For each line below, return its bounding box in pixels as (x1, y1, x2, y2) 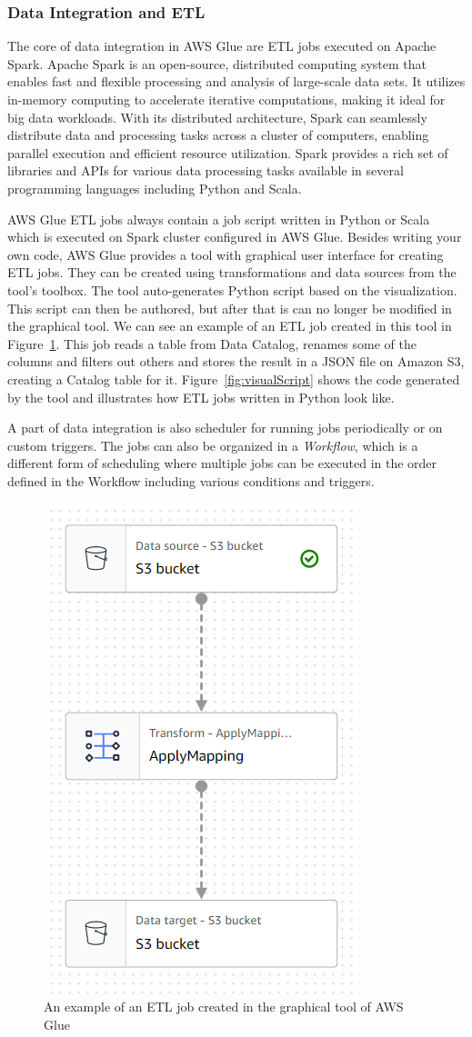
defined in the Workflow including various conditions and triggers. (7, 471, 375, 490)
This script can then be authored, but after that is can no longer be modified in (7, 298, 452, 317)
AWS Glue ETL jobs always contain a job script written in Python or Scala (7, 209, 430, 228)
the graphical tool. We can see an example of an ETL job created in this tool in (7, 316, 452, 335)
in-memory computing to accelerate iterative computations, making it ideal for (7, 90, 446, 108)
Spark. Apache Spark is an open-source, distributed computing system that (7, 54, 427, 73)
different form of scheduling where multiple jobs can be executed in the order (7, 454, 437, 473)
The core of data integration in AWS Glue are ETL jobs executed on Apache (7, 36, 437, 55)
